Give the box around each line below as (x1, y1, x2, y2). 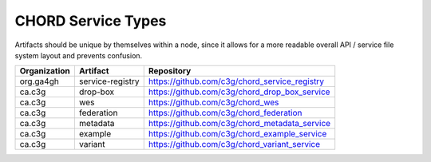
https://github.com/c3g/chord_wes (148, 97, 279, 108)
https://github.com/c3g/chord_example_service (148, 128, 327, 140)
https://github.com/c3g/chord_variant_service (148, 139, 321, 150)
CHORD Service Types (14, 12, 167, 30)
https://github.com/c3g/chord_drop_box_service (148, 86, 330, 97)
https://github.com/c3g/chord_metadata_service (148, 118, 331, 129)
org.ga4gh (19, 76, 59, 87)
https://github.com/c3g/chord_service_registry (148, 76, 325, 87)
